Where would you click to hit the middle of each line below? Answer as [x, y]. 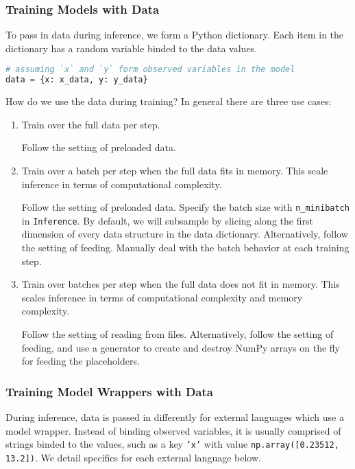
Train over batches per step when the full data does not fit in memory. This [181, 284]
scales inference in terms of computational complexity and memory [162, 297]
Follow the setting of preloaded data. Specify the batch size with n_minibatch [185, 207]
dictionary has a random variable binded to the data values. [132, 48]
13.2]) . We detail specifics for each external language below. [133, 457]
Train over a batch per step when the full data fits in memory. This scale [175, 170]
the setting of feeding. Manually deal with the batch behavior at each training [185, 248]
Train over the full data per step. [91, 124]
